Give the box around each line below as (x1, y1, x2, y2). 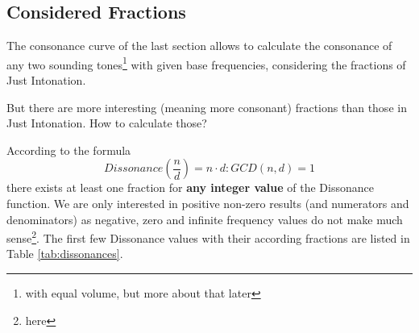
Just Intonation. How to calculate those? (6, 114, 207, 131)
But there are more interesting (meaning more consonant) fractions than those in (6, 98, 407, 115)
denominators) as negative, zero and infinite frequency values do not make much (6, 210, 403, 227)
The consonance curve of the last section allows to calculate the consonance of (6, 37, 392, 54)
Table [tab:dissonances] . (6, 245, 123, 262)
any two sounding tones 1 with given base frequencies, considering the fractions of (6, 53, 406, 73)
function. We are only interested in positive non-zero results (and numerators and (6, 195, 409, 212)
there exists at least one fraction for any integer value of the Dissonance (6, 179, 374, 196)
